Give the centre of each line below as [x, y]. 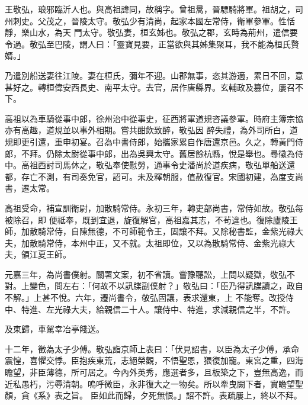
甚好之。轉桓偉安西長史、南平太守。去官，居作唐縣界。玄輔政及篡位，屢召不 [154, 87]
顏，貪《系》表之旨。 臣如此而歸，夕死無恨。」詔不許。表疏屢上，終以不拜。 [153, 395]
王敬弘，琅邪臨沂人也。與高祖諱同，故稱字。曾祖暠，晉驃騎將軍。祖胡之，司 [154, 9]
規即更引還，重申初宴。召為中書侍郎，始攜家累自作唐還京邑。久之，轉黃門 [150, 141]
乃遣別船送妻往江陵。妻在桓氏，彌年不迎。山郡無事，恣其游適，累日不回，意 [154, 75]
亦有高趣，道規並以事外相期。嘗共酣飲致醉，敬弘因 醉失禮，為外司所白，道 [151, 130]
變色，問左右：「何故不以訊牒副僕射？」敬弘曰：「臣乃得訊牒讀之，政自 [166, 286]
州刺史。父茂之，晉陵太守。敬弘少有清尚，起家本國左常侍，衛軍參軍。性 [146, 20]
